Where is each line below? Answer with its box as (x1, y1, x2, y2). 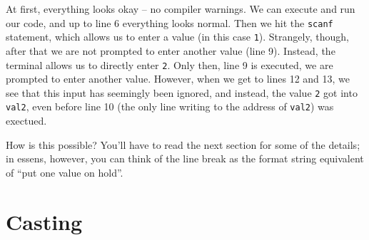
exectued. (6, 113, 47, 128)
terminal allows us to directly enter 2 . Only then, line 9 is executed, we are (6, 57, 333, 72)
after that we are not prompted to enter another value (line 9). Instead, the (6, 43, 335, 58)
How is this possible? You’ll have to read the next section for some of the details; (6, 137, 360, 152)
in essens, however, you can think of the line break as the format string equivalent (6, 151, 364, 166)
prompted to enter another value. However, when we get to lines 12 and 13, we (6, 71, 350, 86)
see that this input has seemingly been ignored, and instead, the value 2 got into (6, 85, 358, 100)
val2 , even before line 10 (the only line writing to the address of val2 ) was (6, 99, 334, 114)
